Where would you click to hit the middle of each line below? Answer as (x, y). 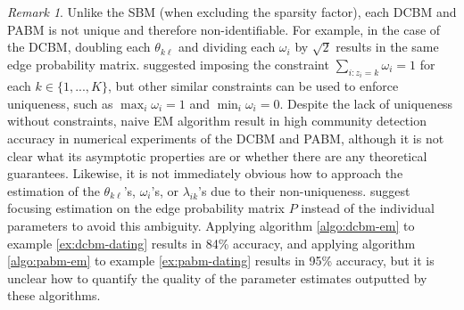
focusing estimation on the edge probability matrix (146, 208)
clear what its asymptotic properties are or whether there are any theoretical (217, 155)
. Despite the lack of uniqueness (366, 103)
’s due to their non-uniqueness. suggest (304, 190)
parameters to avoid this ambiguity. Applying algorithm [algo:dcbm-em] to (211, 225)
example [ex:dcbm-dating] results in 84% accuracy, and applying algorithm (211, 243)
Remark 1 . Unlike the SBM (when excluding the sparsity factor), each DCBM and (232, 12)
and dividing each (227, 47)
